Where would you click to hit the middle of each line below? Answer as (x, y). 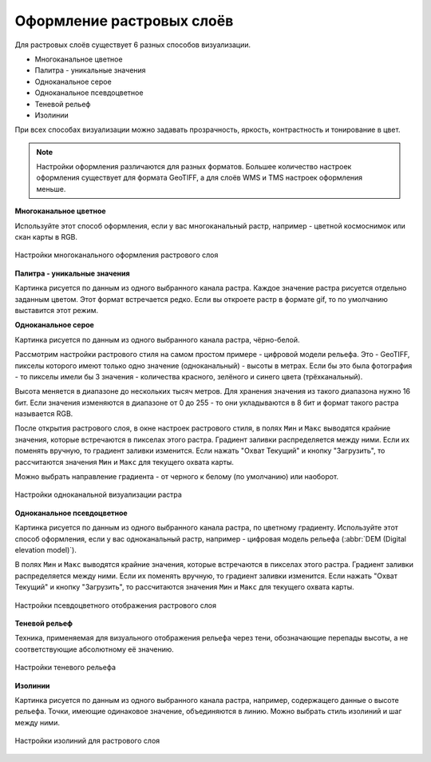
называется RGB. (44, 414)
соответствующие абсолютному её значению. (95, 649)
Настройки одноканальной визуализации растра (99, 494)
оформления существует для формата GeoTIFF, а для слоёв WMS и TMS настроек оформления (200, 178)
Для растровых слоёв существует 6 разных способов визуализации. (133, 45)
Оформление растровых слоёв (124, 21)
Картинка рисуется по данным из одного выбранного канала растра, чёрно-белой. (157, 339)
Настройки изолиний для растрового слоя (87, 741)
